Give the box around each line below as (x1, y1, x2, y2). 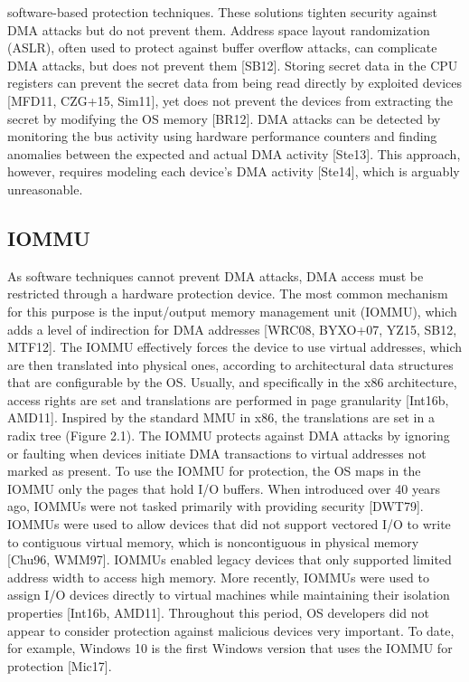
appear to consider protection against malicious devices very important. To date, (7, 620, 455, 639)
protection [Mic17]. (7, 656, 112, 675)
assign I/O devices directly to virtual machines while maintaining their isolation (7, 585, 450, 604)
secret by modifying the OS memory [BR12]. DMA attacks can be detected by (7, 109, 441, 128)
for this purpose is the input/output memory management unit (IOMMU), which (7, 301, 457, 320)
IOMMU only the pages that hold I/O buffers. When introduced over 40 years (7, 478, 441, 497)
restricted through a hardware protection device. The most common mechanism (7, 284, 448, 303)
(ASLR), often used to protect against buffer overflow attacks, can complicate (7, 38, 437, 57)
